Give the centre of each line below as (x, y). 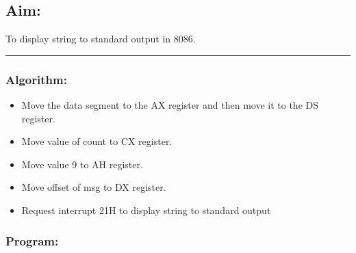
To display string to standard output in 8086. (101, 39)
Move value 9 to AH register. (82, 164)
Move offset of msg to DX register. (94, 187)
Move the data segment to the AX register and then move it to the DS (170, 105)
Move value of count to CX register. (97, 141)
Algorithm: (36, 79)
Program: (32, 240)
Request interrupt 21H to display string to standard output (146, 210)
